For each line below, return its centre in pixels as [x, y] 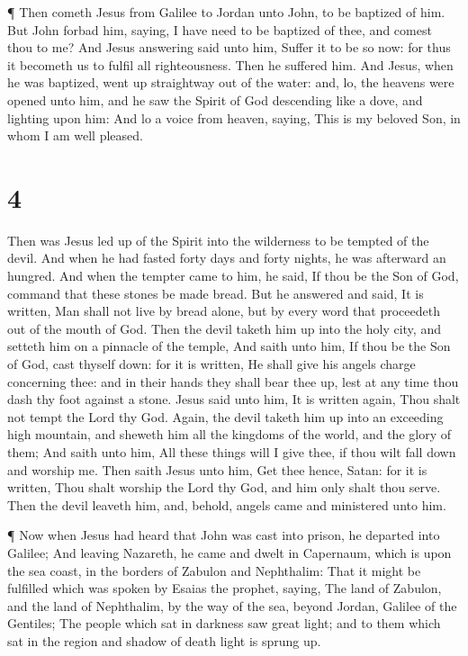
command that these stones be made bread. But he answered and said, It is [216, 293]
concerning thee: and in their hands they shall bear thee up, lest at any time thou [233, 381]
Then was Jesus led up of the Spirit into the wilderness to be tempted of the [218, 240]
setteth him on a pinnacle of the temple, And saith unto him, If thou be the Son [229, 346]
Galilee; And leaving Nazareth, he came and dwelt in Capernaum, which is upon [229, 552]
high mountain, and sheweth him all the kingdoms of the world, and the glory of [229, 434]
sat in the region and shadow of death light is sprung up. [164, 640]
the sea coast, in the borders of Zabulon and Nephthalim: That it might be [214, 570]
